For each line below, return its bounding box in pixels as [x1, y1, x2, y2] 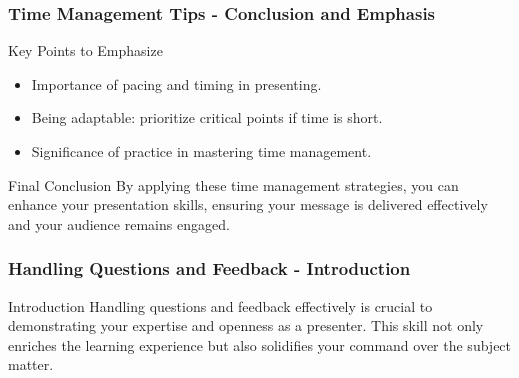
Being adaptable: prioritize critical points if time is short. [31, 107, 383, 128]
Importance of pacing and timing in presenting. [31, 73, 322, 94]
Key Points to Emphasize [8, 40, 163, 61]
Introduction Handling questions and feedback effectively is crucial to [8, 295, 433, 316]
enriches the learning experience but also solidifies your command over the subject [8, 334, 512, 355]
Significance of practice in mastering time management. [31, 141, 372, 161]
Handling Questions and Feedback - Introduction [8, 256, 411, 281]
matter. [8, 354, 54, 375]
